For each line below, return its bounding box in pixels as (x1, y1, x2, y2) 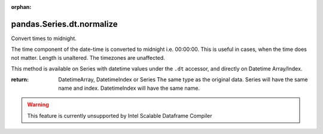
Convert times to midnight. (11, 35, 77, 42)
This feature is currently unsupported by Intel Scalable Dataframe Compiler (27, 112, 212, 119)
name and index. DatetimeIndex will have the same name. (58, 84, 200, 92)
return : (11, 76, 29, 83)
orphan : (11, 4, 32, 10)
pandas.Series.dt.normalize (11, 19, 118, 29)
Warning (27, 101, 49, 108)
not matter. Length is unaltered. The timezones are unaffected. (11, 54, 166, 61)
